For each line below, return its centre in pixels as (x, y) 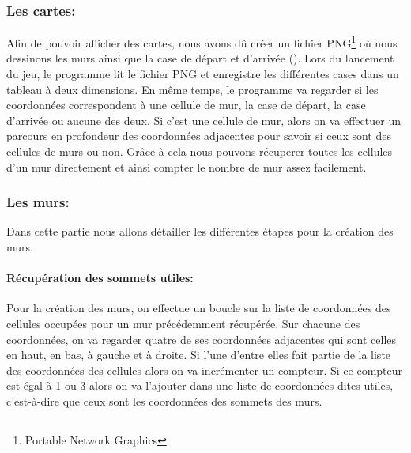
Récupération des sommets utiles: (100, 278)
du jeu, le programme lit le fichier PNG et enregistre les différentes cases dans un (203, 74)
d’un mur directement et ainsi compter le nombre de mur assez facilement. (187, 166)
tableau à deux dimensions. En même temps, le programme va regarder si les (192, 89)
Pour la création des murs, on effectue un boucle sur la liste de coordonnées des (199, 308)
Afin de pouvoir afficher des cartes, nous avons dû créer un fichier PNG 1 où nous (202, 42)
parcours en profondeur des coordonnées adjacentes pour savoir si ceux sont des (199, 136)
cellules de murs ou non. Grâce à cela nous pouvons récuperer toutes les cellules (200, 151)
